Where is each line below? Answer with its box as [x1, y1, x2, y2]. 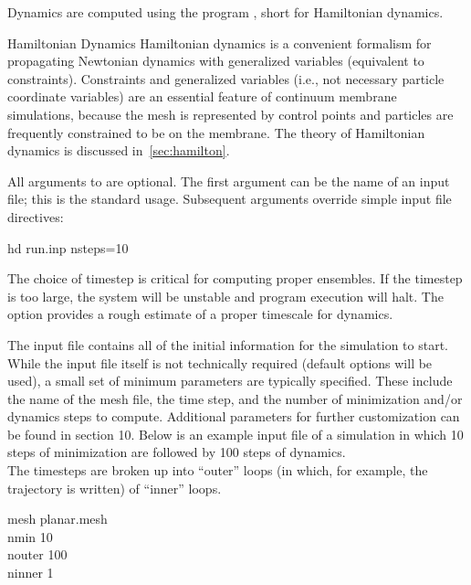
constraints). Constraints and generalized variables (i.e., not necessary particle [7, 69, 445, 88]
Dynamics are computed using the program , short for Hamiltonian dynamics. [7, 3, 444, 21]
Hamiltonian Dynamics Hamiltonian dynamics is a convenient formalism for [7, 33, 432, 52]
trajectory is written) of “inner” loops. [7, 478, 222, 497]
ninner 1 [7, 563, 54, 582]
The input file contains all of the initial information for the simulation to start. [7, 335, 449, 354]
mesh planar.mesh [7, 509, 108, 528]
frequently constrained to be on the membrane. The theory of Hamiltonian [7, 122, 425, 142]
